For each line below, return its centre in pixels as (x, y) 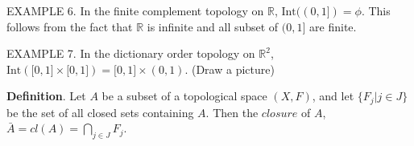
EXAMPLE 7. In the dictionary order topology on (131, 53)
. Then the (232, 112)
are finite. (333, 26)
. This (376, 10)
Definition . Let (46, 96)
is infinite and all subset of (213, 26)
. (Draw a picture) (230, 69)
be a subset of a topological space (184, 96)
